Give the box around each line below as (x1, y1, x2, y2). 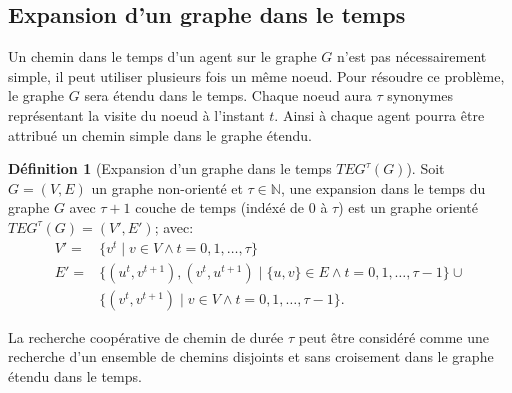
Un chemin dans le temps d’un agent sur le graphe (8, 46, 317, 67)
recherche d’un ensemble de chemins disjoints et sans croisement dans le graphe (8, 346, 494, 367)
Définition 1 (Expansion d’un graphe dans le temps (8, 158, 332, 179)
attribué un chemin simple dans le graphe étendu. (8, 124, 312, 145)
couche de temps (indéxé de (135, 197, 305, 218)
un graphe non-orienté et (91, 177, 243, 198)
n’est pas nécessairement (337, 46, 487, 67)
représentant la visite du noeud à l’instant (8, 104, 265, 125)
